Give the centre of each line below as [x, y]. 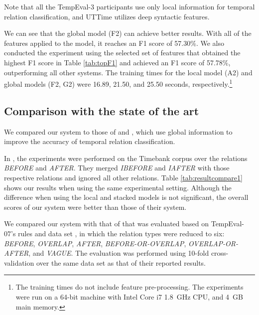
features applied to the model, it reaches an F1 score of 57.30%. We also [114, 43]
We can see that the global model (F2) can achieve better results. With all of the [128, 33]
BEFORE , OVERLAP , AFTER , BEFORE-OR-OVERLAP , [95, 243]
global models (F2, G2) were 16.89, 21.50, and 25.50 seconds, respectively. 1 [118, 83]
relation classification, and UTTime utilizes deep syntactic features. [107, 16]
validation [19, 262]
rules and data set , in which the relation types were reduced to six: [121, 233]
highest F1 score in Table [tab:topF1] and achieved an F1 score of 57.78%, [117, 62]
